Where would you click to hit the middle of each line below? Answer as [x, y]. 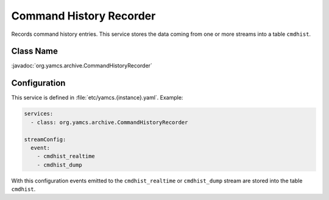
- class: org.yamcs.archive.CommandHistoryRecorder [109, 122]
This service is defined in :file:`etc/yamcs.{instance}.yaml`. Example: [97, 98]
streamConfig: [45, 139]
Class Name [34, 51]
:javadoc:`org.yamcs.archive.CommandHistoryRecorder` [82, 66]
